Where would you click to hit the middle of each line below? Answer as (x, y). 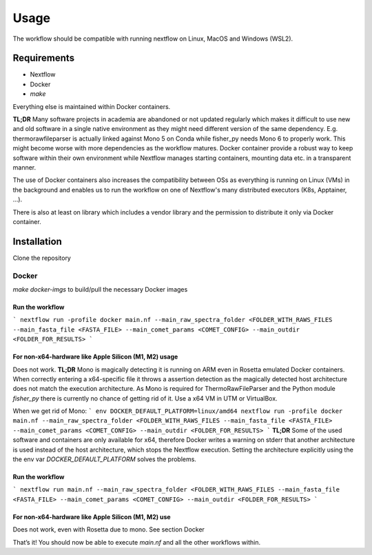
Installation (37, 241)
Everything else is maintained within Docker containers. (92, 106)
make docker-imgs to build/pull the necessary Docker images (100, 289)
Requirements (44, 58)
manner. (24, 167)
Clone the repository (42, 258)
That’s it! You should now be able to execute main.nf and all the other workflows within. (137, 542)
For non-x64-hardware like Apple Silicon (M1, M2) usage (95, 357)
